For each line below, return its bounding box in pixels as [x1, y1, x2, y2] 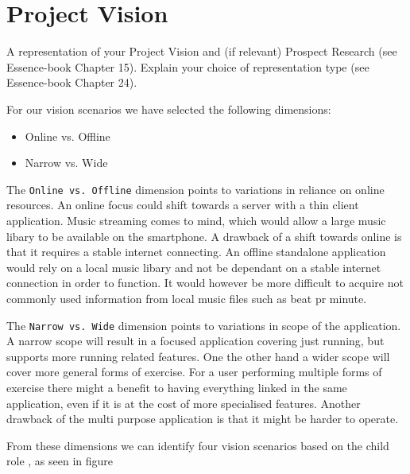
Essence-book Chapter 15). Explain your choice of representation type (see [6, 58, 369, 75]
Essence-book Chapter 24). [6, 74, 137, 91]
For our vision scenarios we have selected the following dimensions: [6, 100, 331, 117]
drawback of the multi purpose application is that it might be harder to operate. [6, 410, 399, 427]
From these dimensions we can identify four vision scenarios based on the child [6, 437, 389, 453]
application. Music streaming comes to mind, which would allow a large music [6, 212, 386, 228]
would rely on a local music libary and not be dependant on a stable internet [6, 258, 381, 275]
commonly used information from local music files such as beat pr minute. [6, 289, 367, 306]
